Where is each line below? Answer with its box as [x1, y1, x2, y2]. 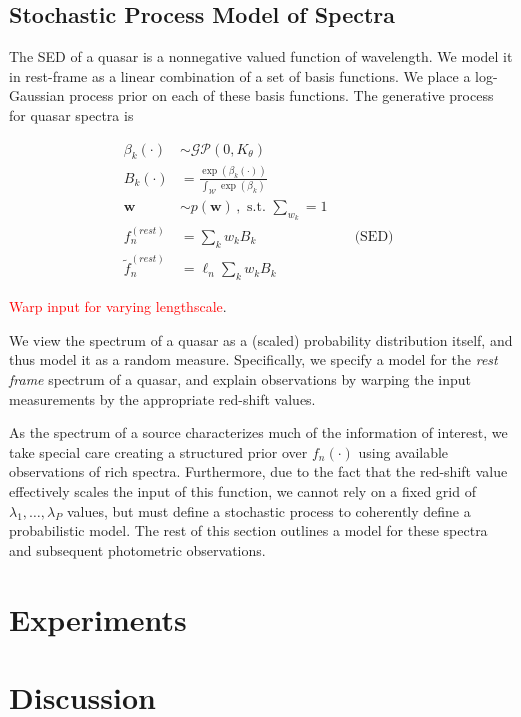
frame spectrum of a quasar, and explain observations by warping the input [9, 369, 472, 390]
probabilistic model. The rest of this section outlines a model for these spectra [9, 520, 488, 541]
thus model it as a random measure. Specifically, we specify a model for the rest [9, 349, 498, 370]
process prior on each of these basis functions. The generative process [69, 85, 494, 106]
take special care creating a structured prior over [9, 441, 308, 462]
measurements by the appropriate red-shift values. [9, 388, 316, 409]
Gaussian [9, 85, 65, 106]
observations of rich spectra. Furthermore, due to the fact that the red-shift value [9, 461, 508, 482]
